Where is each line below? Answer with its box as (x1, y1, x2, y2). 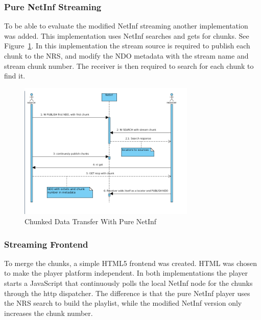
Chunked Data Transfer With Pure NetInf (25, 216, 157, 227)
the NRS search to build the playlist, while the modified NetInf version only (4, 298, 242, 308)
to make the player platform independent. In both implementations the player (4, 268, 248, 278)
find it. (4, 70, 26, 81)
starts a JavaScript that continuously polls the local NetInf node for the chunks (4, 278, 253, 288)
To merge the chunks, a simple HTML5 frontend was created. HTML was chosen (4, 257, 257, 268)
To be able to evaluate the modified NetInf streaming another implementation (4, 20, 248, 31)
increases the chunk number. (4, 307, 93, 318)
